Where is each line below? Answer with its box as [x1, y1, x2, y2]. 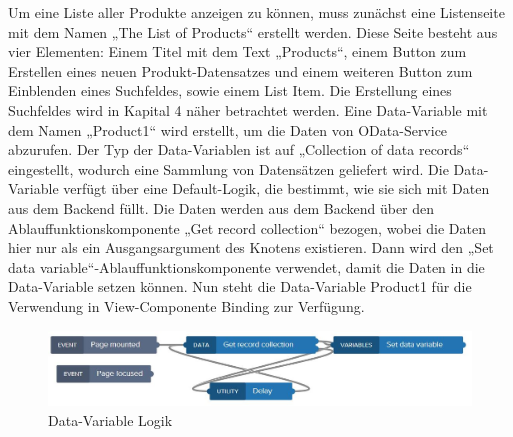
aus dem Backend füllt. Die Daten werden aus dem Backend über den [8, 197, 435, 218]
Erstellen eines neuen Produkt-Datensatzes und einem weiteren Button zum [8, 60, 473, 81]
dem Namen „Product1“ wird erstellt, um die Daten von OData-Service [8, 119, 448, 140]
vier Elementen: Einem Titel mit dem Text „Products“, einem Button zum [8, 41, 467, 62]
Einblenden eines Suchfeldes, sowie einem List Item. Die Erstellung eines [8, 80, 452, 101]
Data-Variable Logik [48, 409, 173, 430]
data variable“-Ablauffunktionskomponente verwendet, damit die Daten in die [8, 256, 485, 277]
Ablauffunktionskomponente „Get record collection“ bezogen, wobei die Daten [8, 217, 487, 238]
